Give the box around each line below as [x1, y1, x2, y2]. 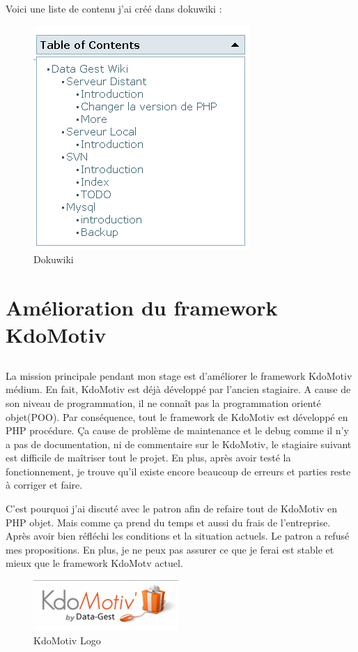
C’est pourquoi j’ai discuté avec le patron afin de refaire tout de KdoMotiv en [6, 501, 337, 516]
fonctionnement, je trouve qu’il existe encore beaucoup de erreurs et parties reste [6, 464, 351, 478]
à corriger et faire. [6, 477, 83, 492]
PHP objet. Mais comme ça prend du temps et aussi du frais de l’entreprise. [6, 514, 331, 529]
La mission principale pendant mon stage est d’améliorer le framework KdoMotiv [6, 368, 352, 383]
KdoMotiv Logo [33, 632, 101, 647]
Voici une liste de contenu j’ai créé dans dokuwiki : [6, 1, 222, 15]
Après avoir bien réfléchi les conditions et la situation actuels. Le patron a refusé [6, 528, 350, 543]
